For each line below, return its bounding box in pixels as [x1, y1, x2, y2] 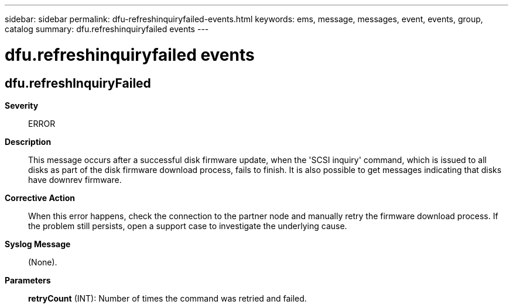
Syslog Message [5, 238, 71, 249]
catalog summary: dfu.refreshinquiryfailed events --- [5, 24, 209, 34]
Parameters [5, 275, 51, 285]
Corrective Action [5, 192, 75, 203]
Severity [5, 100, 39, 110]
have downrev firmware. [28, 174, 122, 185]
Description [5, 136, 52, 147]
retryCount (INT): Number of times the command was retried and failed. [28, 293, 307, 303]
